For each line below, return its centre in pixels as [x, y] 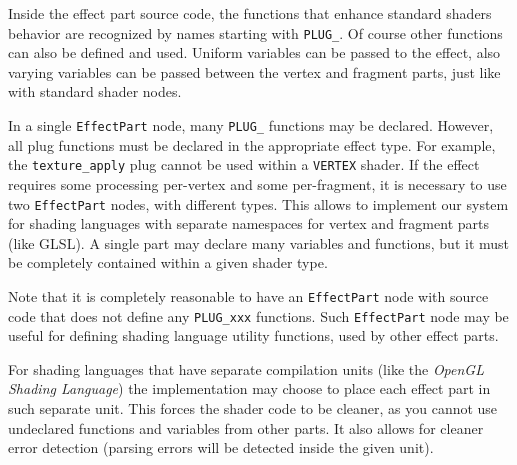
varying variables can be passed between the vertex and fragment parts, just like [254, 71]
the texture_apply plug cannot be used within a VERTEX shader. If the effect [244, 164]
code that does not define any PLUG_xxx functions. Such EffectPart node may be [258, 315]
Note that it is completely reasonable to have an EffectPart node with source [248, 295]
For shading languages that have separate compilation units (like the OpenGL [246, 368]
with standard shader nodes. [95, 91]
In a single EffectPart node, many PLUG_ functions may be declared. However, [251, 125]
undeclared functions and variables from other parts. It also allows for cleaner [246, 427]
